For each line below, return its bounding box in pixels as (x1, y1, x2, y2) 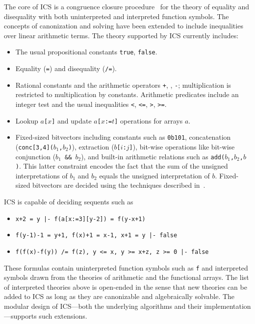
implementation (204, 301, 251, 311)
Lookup (15, 115, 38, 125)
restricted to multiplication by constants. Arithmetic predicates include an (15, 89, 239, 100)
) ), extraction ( (68, 141, 114, 151)
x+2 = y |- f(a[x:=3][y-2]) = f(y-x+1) (15, 215, 146, 223)
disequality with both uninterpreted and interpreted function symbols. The (4, 11, 229, 21)
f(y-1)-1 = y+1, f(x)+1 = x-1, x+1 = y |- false (15, 232, 178, 239)
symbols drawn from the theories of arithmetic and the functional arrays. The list (4, 272, 249, 282)
